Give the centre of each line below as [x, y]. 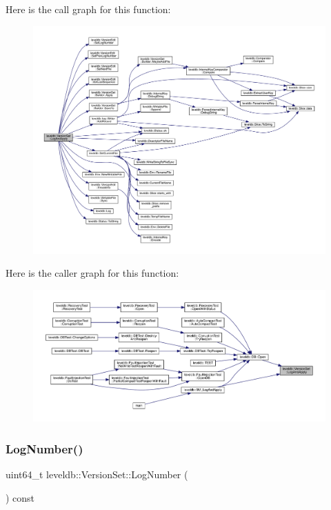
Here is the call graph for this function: [88, 9]
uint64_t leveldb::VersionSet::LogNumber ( [97, 474]
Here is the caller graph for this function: [92, 273]
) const [20, 497]
